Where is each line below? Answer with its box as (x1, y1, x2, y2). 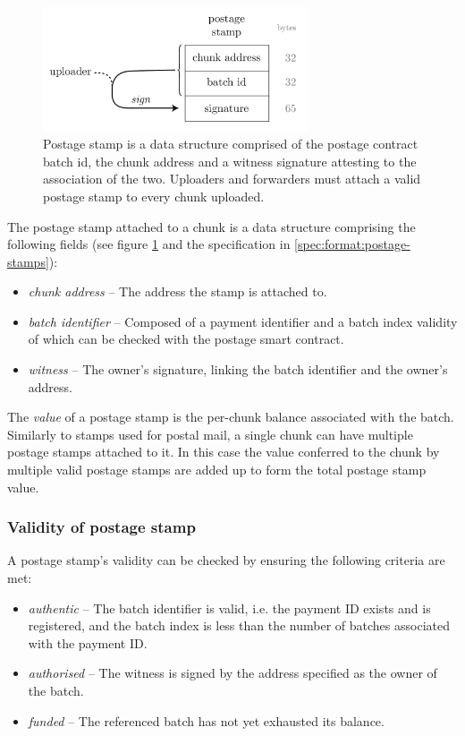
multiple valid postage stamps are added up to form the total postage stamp (7, 460, 427, 479)
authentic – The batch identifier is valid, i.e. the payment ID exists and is (28, 598, 431, 617)
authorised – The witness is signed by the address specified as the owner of (28, 663, 437, 682)
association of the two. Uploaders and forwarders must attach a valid (43, 169, 421, 188)
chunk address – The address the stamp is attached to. (28, 282, 327, 301)
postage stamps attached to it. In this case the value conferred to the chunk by (7, 442, 440, 461)
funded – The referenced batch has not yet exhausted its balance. (28, 711, 385, 730)
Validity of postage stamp (7, 516, 196, 538)
